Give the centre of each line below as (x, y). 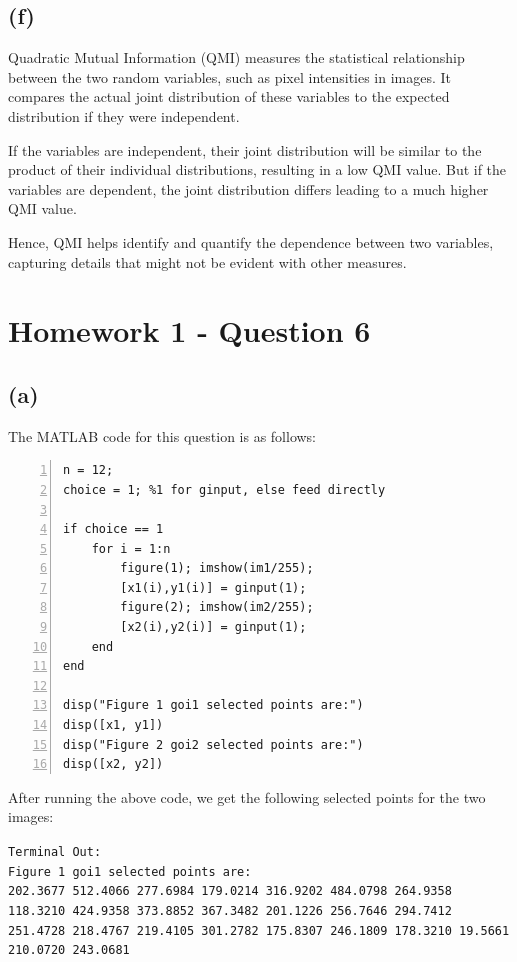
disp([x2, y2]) (113, 764)
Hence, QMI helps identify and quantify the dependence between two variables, (251, 241)
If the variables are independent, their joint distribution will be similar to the (245, 149)
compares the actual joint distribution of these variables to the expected (229, 96)
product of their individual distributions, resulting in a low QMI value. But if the (257, 169)
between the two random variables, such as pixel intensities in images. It (230, 76)
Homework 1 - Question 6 (189, 330)
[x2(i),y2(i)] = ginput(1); (213, 627)
